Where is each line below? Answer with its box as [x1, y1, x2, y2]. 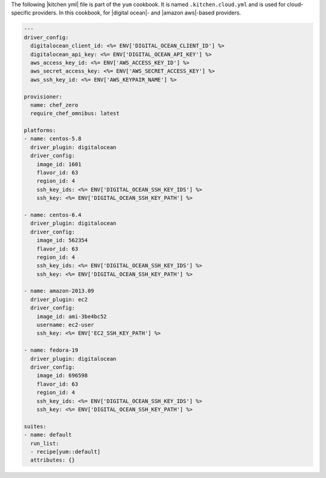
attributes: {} [30, 457, 75, 463]
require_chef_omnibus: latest [30, 110, 120, 117]
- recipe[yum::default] [30, 448, 101, 455]
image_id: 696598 [36, 372, 88, 379]
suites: [24, 423, 46, 430]
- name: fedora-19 [24, 347, 78, 354]
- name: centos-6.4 [24, 212, 81, 218]
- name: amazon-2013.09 [24, 288, 95, 294]
